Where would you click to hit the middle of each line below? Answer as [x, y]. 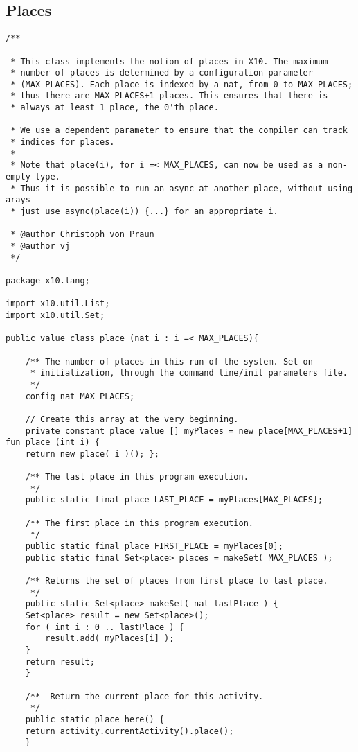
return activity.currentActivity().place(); [129, 731]
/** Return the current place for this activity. [144, 696]
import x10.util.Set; [55, 315]
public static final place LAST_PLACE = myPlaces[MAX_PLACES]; [174, 500]
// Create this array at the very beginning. [132, 419]
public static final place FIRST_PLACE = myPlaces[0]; [154, 546]
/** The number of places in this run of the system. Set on [169, 361]
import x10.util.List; [58, 304]
